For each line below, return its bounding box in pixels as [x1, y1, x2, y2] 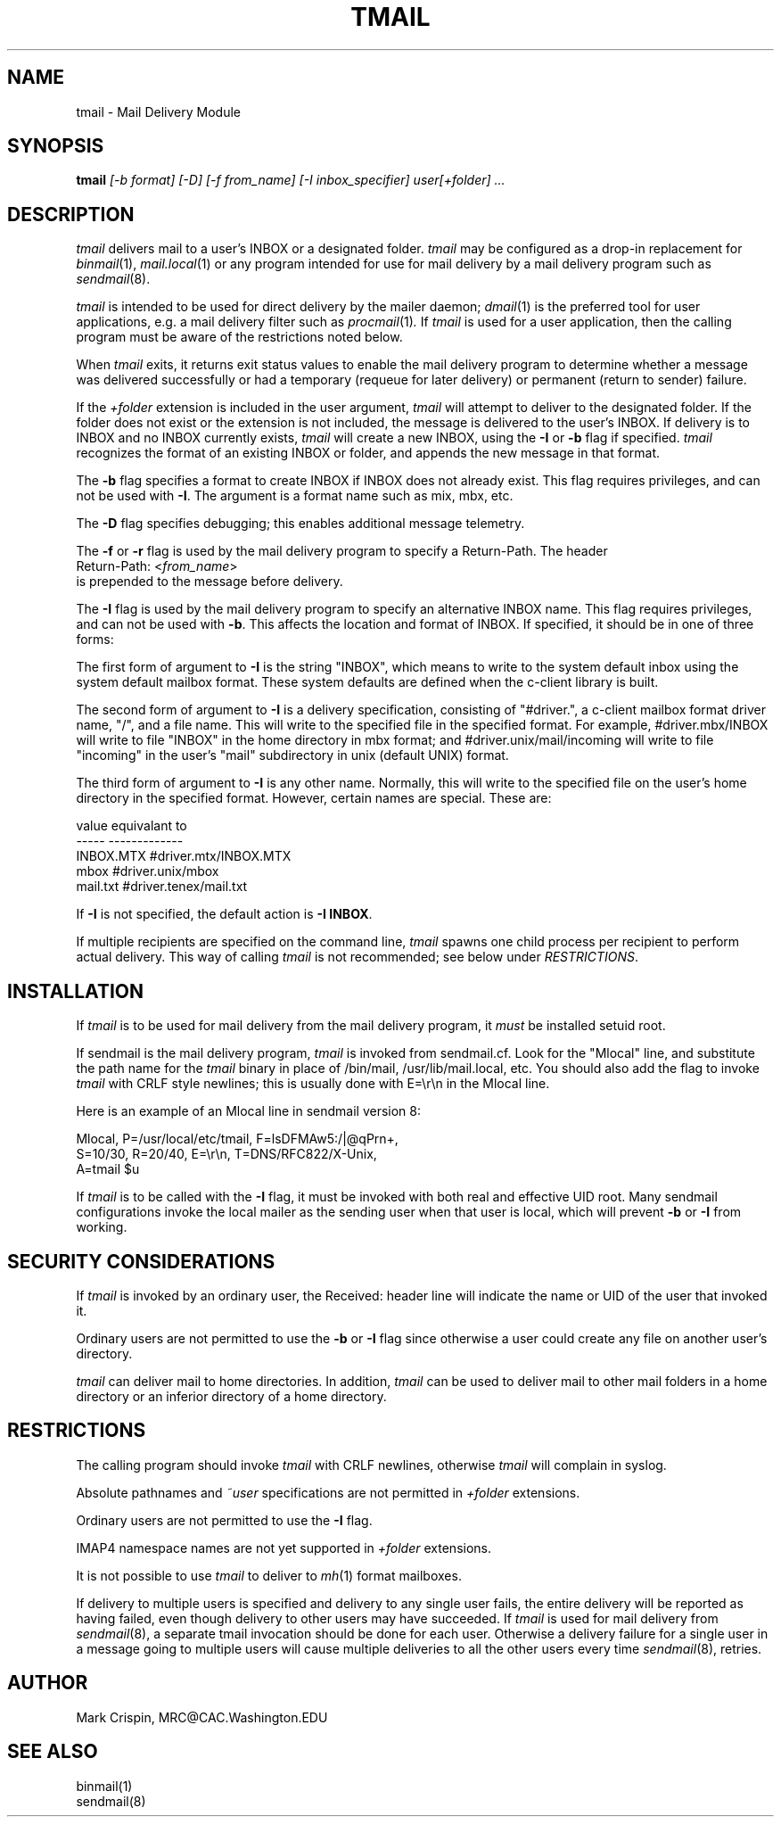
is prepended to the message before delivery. [76, 574, 343, 590]
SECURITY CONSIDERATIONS [7, 1250, 275, 1273]
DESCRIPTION [7, 202, 135, 226]
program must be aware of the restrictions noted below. [76, 329, 403, 345]
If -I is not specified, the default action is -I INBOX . [76, 906, 373, 922]
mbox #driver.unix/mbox [76, 863, 219, 879]
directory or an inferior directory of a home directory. [76, 1388, 387, 1404]
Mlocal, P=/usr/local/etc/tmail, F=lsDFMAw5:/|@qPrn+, [76, 1131, 399, 1147]
